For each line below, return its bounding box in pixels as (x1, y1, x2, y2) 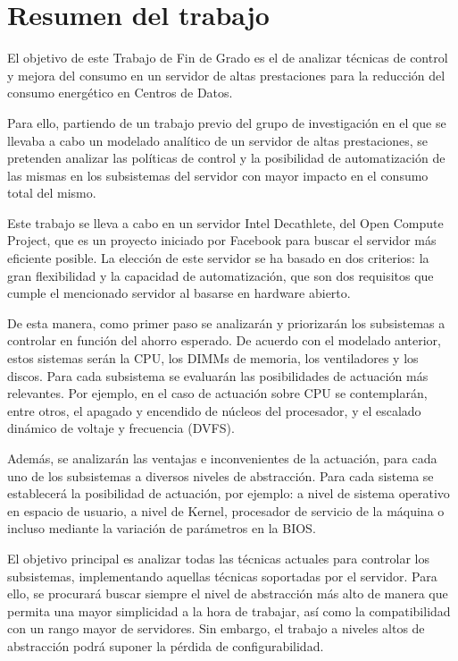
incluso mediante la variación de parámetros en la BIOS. (7, 519, 316, 538)
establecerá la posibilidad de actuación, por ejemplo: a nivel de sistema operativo (7, 484, 450, 503)
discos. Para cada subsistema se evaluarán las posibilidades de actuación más (7, 366, 429, 385)
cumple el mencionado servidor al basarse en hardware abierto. (7, 284, 351, 302)
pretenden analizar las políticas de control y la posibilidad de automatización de (7, 148, 446, 167)
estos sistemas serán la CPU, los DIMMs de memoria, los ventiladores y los (7, 349, 419, 368)
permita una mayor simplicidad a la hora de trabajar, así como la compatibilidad (7, 601, 451, 620)
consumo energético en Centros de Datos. (7, 83, 233, 102)
